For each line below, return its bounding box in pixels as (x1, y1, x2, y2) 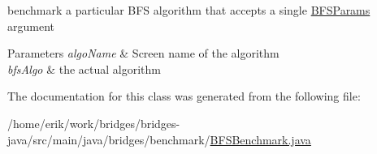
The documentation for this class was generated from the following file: (7, 88, 361, 105)
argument (7, 17, 54, 34)
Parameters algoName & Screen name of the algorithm (7, 45, 279, 62)
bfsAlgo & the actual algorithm (7, 60, 162, 77)
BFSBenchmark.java (210, 130, 311, 148)
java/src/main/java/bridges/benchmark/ (7, 130, 210, 148)
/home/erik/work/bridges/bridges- (7, 114, 180, 131)
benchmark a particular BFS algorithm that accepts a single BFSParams (7, 2, 370, 18)
